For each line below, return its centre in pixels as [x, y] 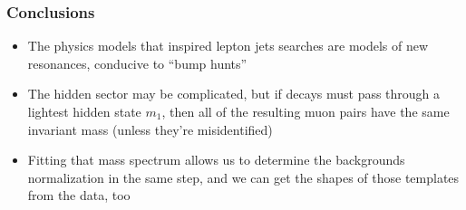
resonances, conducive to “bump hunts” [137, 63]
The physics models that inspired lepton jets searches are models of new [228, 46]
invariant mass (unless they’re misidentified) [150, 129]
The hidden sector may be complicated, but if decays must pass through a [234, 94]
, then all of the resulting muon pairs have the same [306, 111]
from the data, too [79, 195]
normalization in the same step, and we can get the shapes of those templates [243, 177]
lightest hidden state [84, 111]
